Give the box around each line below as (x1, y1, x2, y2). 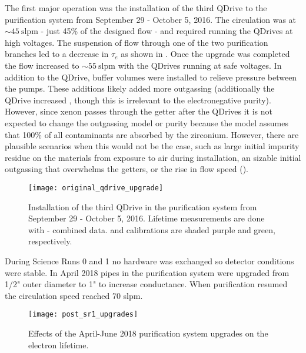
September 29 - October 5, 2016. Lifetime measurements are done (28, 212, 265, 224)
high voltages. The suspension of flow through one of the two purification (5, 36, 268, 48)
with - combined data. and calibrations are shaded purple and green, (28, 223, 275, 236)
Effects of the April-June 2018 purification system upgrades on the (28, 327, 268, 339)
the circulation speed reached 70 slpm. (5, 289, 143, 301)
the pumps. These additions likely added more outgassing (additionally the (5, 82, 275, 95)
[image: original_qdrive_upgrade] (28, 183, 164, 192)
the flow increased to (5, 59, 79, 71)
